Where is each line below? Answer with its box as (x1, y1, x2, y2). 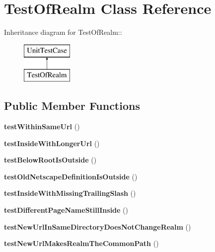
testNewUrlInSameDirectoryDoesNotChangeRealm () (4, 221, 191, 232)
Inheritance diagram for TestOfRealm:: (4, 27, 122, 37)
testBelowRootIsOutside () (4, 155, 97, 165)
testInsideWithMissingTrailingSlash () (4, 188, 136, 198)
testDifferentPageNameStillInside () (4, 205, 128, 215)
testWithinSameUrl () (4, 121, 80, 132)
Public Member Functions (4, 98, 140, 113)
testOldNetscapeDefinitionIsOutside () (4, 171, 138, 181)
